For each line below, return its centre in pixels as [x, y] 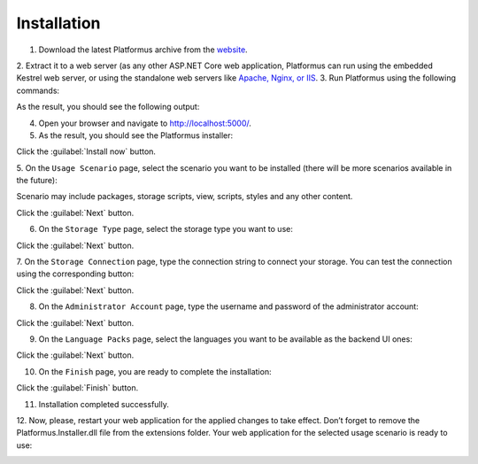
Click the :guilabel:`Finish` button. [77, 388]
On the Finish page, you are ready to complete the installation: [155, 371]
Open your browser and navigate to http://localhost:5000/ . [145, 123]
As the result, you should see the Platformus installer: [136, 135]
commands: [38, 90]
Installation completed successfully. [104, 404]
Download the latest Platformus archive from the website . [143, 50]
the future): [37, 181]
